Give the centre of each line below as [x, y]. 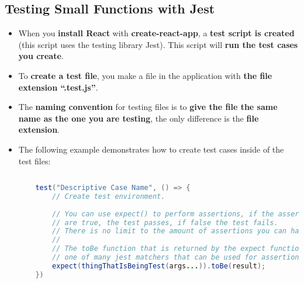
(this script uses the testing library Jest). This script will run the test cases [158, 44]
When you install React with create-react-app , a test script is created [156, 33]
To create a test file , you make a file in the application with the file [145, 75]
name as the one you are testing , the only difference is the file [139, 118]
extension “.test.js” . [58, 87]
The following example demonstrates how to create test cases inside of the [151, 149]
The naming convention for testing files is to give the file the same [148, 107]
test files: [34, 161]
